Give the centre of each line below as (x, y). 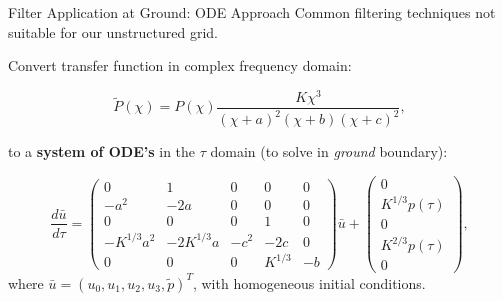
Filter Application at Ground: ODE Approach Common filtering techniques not (252, 12)
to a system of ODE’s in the (102, 151)
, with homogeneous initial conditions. (309, 282)
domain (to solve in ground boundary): (329, 151)
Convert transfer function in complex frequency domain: (180, 65)
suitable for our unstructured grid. (113, 31)
